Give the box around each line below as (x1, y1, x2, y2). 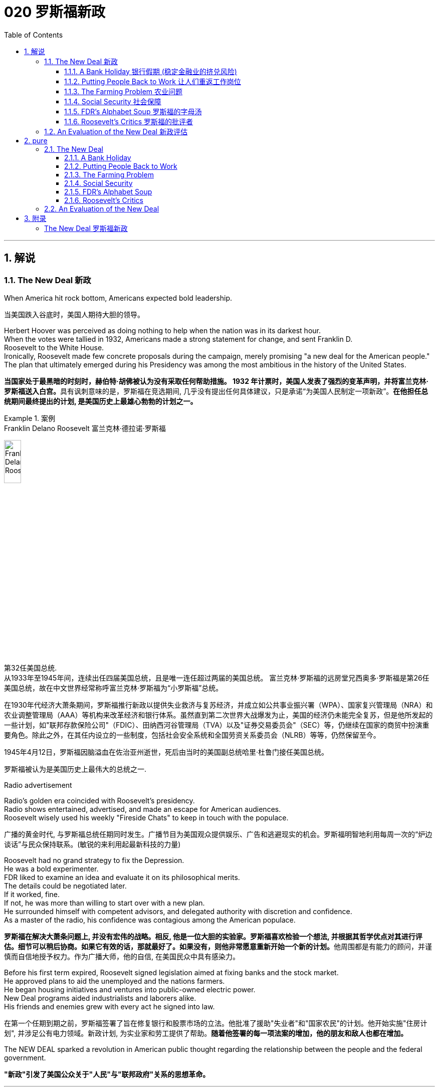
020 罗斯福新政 (4, 4, 106, 21)
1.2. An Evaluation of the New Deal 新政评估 (44, 127, 188, 136)
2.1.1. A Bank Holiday (64, 153, 131, 162)
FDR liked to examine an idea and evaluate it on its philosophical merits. (4, 873, 240, 882)
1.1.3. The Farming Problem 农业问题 (64, 87, 183, 96)
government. (4, 1053, 46, 1062)
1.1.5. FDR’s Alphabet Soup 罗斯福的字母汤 (64, 107, 202, 116)
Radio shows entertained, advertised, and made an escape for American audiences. (4, 805, 281, 814)
